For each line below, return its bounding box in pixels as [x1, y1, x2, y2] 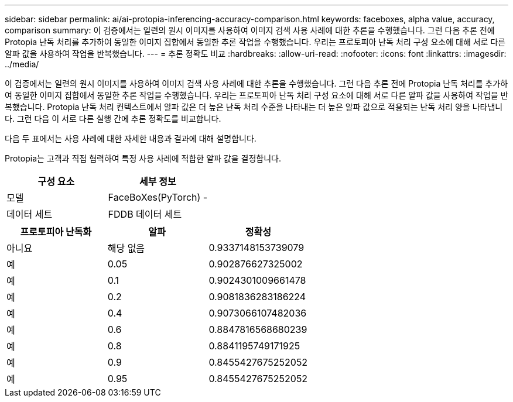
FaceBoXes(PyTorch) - [108, 191, 208, 203]
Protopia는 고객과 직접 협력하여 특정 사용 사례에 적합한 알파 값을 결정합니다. [5, 153, 281, 163]
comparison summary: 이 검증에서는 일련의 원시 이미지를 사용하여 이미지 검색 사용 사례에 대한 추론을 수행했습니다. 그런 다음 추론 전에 [5, 25, 495, 35]
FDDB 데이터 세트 [108, 208, 182, 220]
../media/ [5, 59, 39, 69]
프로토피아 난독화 [20, 226, 92, 238]
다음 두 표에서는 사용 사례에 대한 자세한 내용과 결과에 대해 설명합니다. [5, 133, 256, 143]
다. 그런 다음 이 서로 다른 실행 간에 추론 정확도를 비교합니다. [5, 114, 221, 123]
